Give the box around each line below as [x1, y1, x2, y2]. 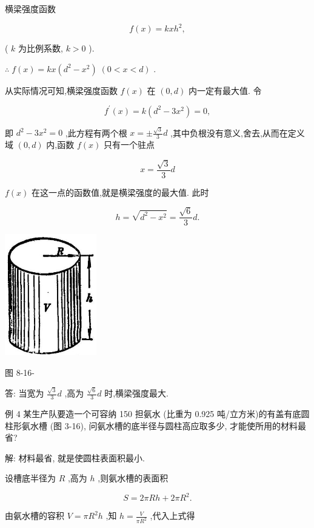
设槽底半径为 [5, 472, 56, 484]
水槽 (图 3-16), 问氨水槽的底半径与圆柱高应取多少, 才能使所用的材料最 [30, 419, 306, 432]
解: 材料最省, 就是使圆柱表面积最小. [5, 451, 145, 464]
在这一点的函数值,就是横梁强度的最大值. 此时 [32, 185, 209, 198]
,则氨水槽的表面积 [98, 472, 169, 484]
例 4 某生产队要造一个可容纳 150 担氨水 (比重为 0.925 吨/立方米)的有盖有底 [5, 407, 301, 419]
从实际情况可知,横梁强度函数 [5, 84, 118, 96]
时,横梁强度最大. [104, 387, 169, 399]
